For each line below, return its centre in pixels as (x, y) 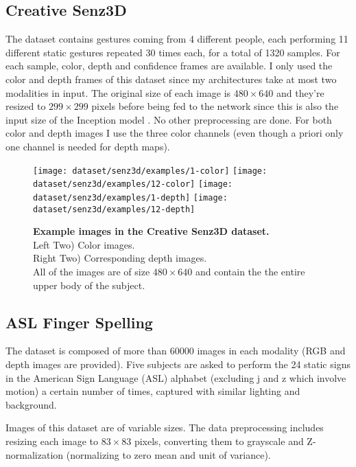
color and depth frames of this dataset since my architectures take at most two (171, 79)
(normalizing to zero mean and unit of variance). (168, 454)
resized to (26, 106)
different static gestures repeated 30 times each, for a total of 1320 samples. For (173, 52)
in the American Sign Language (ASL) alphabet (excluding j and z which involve (176, 377)
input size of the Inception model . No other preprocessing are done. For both (169, 119)
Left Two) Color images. (84, 244)
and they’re (300, 92)
